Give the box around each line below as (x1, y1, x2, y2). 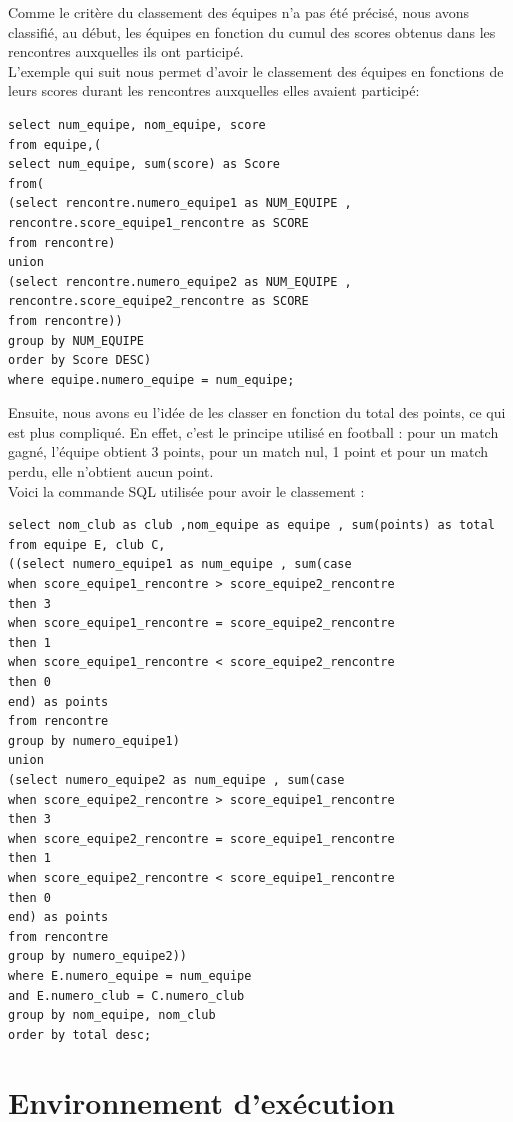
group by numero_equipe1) (8, 733, 180, 748)
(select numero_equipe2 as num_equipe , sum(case (8, 772, 345, 787)
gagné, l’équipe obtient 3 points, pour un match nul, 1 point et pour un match (8, 441, 489, 462)
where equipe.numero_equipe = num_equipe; (8, 372, 295, 387)
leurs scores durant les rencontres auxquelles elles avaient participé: (8, 80, 420, 101)
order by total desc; (8, 1027, 152, 1042)
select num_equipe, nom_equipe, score (8, 117, 266, 132)
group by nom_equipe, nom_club (8, 1008, 216, 1023)
